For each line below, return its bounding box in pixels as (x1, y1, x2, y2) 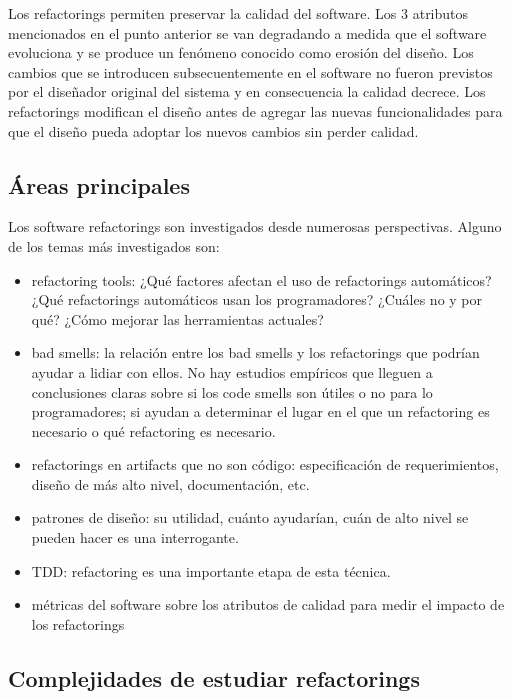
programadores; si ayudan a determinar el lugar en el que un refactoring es (31, 401, 490, 422)
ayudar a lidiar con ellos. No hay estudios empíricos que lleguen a (31, 361, 433, 382)
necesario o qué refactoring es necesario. (31, 420, 276, 441)
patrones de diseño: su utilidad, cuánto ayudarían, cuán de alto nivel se (31, 507, 469, 528)
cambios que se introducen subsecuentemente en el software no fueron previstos (8, 61, 493, 82)
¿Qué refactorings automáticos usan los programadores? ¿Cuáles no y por (31, 289, 483, 310)
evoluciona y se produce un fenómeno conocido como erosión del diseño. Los (8, 42, 474, 63)
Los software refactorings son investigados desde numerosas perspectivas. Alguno (8, 216, 502, 237)
